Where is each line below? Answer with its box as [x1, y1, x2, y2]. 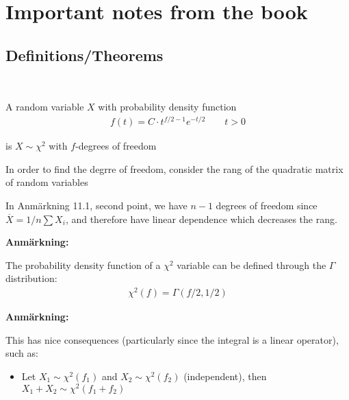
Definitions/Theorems [5, 44, 164, 65]
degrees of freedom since [216, 198, 318, 213]
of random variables [5, 175, 88, 189]
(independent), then [183, 368, 267, 383]
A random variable [5, 99, 84, 114]
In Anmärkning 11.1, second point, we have [5, 198, 188, 213]
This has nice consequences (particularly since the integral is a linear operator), [5, 332, 339, 346]
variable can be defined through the [177, 257, 326, 272]
